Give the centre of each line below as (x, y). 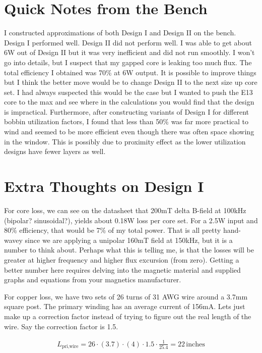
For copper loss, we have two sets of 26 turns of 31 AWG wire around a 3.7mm (126, 296)
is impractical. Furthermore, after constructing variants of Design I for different (127, 111)
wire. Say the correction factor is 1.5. (61, 326)
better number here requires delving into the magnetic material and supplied (122, 269)
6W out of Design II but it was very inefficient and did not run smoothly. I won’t (129, 52)
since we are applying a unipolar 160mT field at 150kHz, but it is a (129, 240)
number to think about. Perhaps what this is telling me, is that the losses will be (129, 250)
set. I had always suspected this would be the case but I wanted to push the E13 (128, 92)
